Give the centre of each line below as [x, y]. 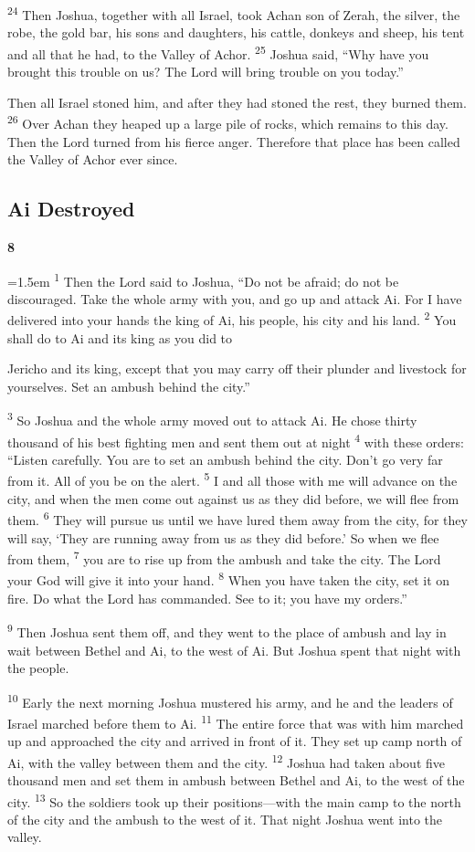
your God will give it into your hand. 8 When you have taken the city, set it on [229, 579]
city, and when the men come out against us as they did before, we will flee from [233, 498]
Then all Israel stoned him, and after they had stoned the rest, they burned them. [237, 102]
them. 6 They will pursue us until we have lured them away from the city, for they [237, 518]
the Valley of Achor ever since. [93, 159]
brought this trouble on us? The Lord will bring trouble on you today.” [206, 72]
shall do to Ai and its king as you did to [120, 337]
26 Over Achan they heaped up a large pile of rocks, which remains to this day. [228, 122]
